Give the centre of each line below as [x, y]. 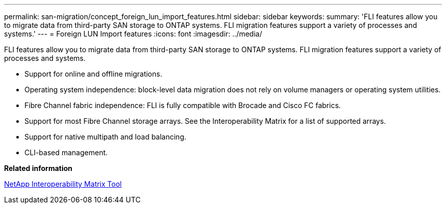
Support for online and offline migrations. [93, 74]
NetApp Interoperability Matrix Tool [63, 184]
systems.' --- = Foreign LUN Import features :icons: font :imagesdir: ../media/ [133, 34]
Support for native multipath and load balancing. [105, 137]
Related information [38, 168]
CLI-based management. [66, 152]
